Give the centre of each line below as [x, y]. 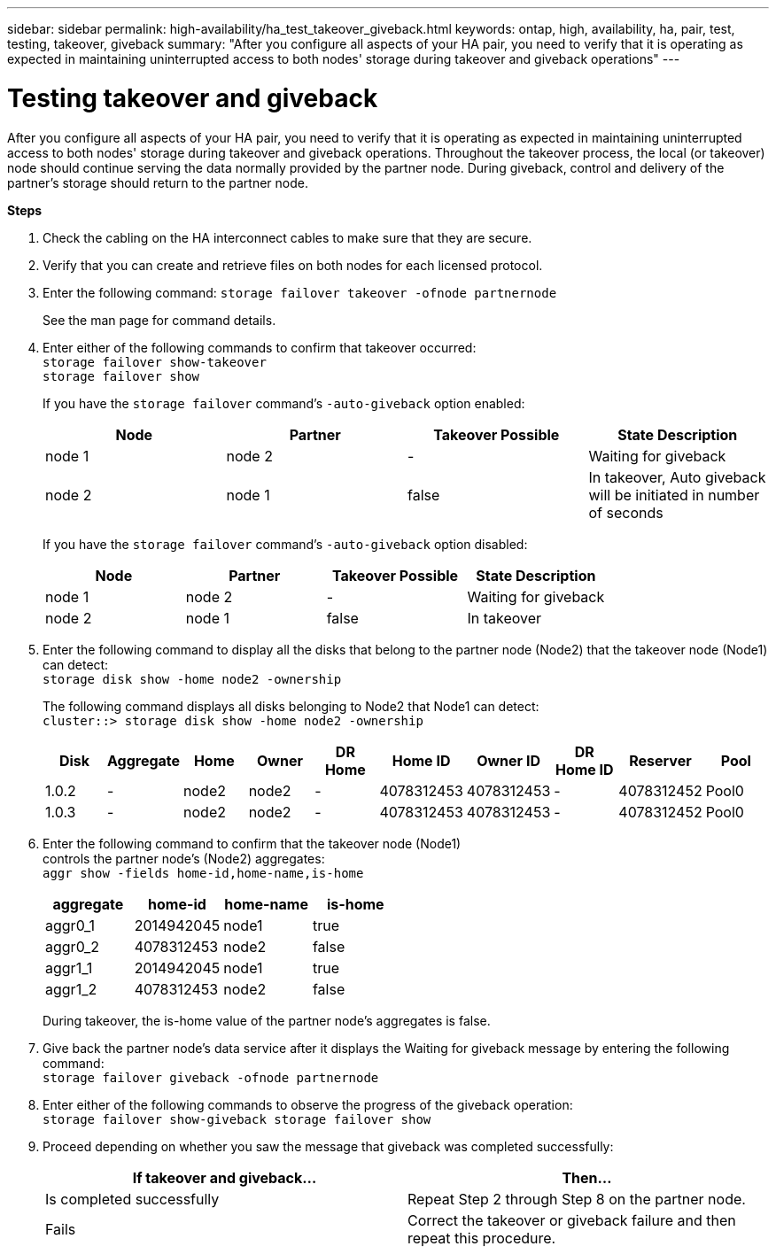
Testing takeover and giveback [193, 98]
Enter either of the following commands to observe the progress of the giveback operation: [308, 1104]
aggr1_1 [69, 968]
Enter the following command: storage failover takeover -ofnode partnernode [300, 292]
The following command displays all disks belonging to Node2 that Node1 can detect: [291, 706]
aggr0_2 [73, 946]
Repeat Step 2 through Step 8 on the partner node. [577, 1199]
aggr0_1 [70, 925]
